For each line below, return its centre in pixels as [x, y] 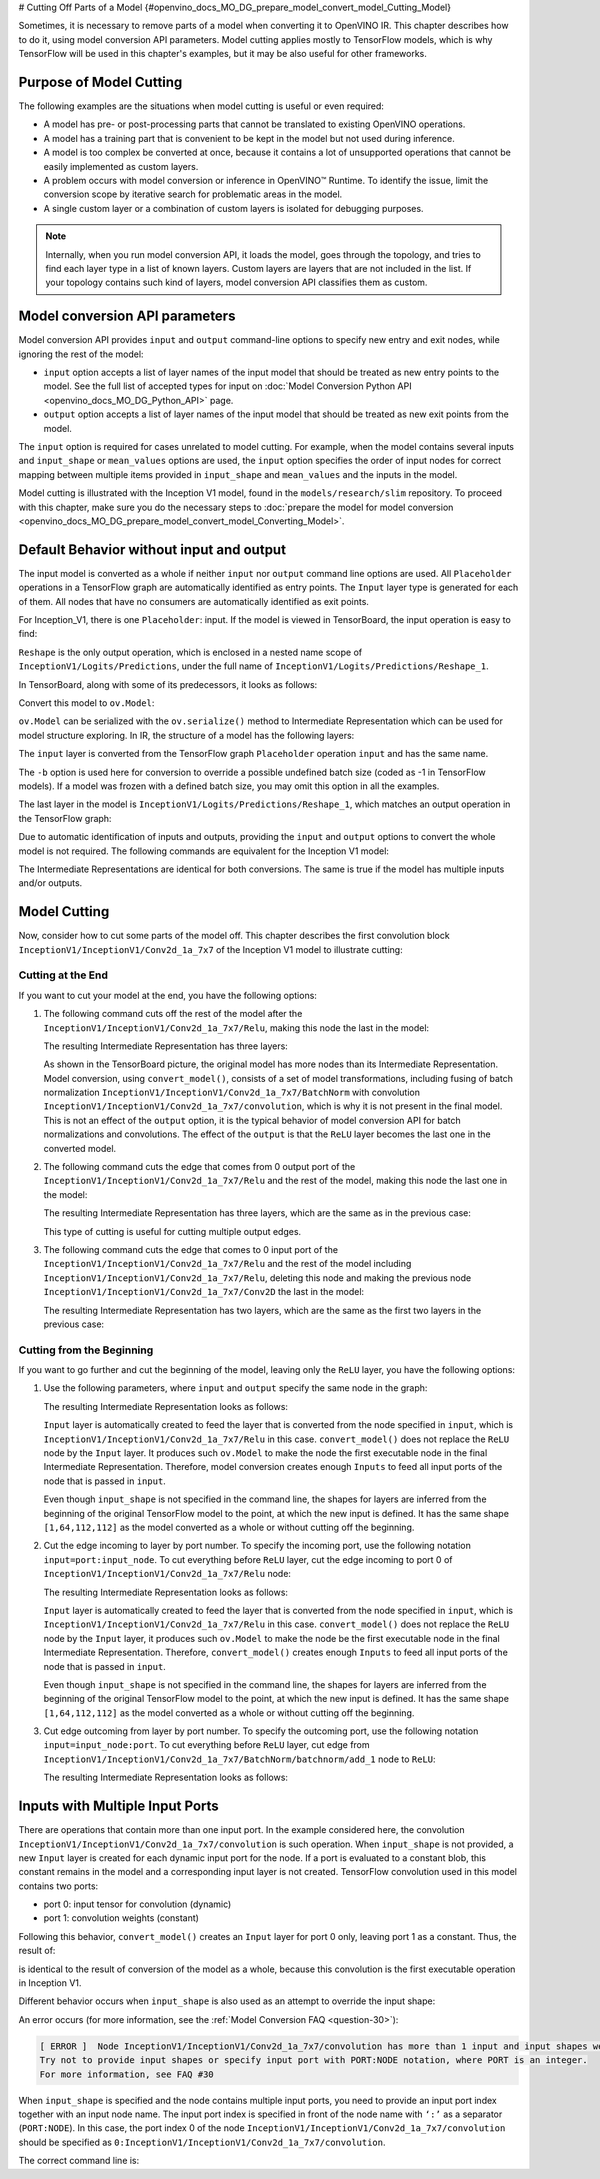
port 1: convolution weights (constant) [121, 1918]
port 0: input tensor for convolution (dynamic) [137, 1904]
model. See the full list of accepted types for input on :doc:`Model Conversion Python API [227, 386]
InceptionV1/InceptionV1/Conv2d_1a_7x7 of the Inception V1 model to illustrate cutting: [211, 949]
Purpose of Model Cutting [100, 81]
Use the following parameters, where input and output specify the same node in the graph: [235, 1388]
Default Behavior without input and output [152, 549]
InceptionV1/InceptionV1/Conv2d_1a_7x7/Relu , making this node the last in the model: [236, 1027]
